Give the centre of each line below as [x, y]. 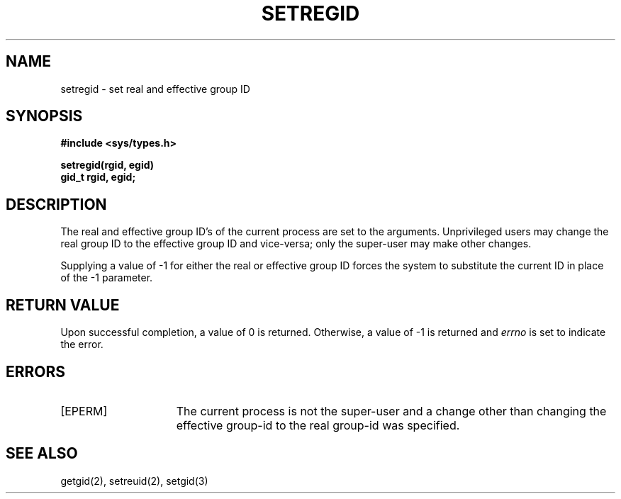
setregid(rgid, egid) [107, 165]
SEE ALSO [42, 454]
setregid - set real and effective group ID [155, 89]
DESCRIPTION [56, 204]
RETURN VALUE [63, 305]
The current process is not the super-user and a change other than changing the [391, 411]
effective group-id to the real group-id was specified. [318, 425]
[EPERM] [84, 411]
